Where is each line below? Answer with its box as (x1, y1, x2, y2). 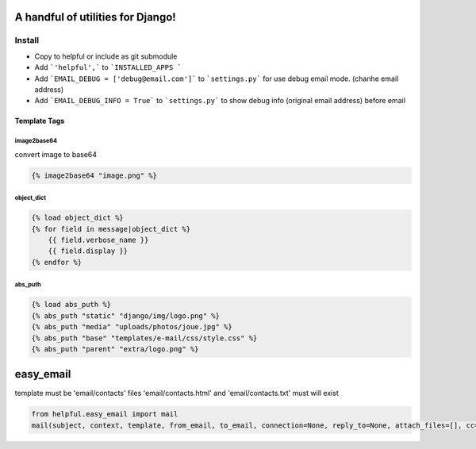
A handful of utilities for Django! (14, 10, 176, 24)
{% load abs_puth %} (31, 300, 111, 309)
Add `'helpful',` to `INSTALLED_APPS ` (34, 63, 182, 72)
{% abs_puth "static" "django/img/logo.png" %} (31, 311, 220, 320)
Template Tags (14, 116, 65, 126)
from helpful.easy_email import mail (31, 409, 178, 419)
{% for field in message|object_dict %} (31, 224, 190, 233)
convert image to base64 (14, 149, 98, 159)
